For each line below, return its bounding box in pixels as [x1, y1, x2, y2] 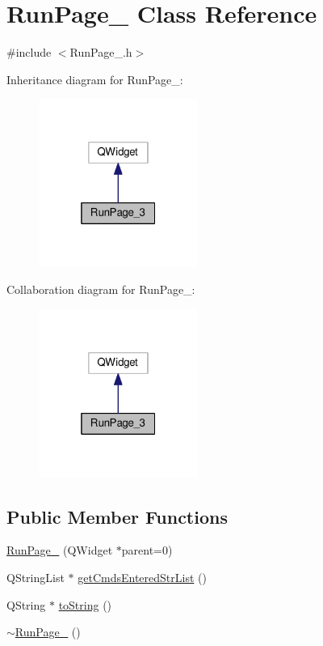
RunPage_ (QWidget [6, 542, 113, 559]
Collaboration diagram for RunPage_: [6, 281, 195, 298]
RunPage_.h [69, 44, 132, 61]
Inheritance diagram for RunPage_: [6, 70, 183, 87]
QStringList [6, 568, 65, 585]
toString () [58, 596, 112, 613]
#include [6, 44, 52, 61]
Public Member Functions [6, 504, 228, 529]
